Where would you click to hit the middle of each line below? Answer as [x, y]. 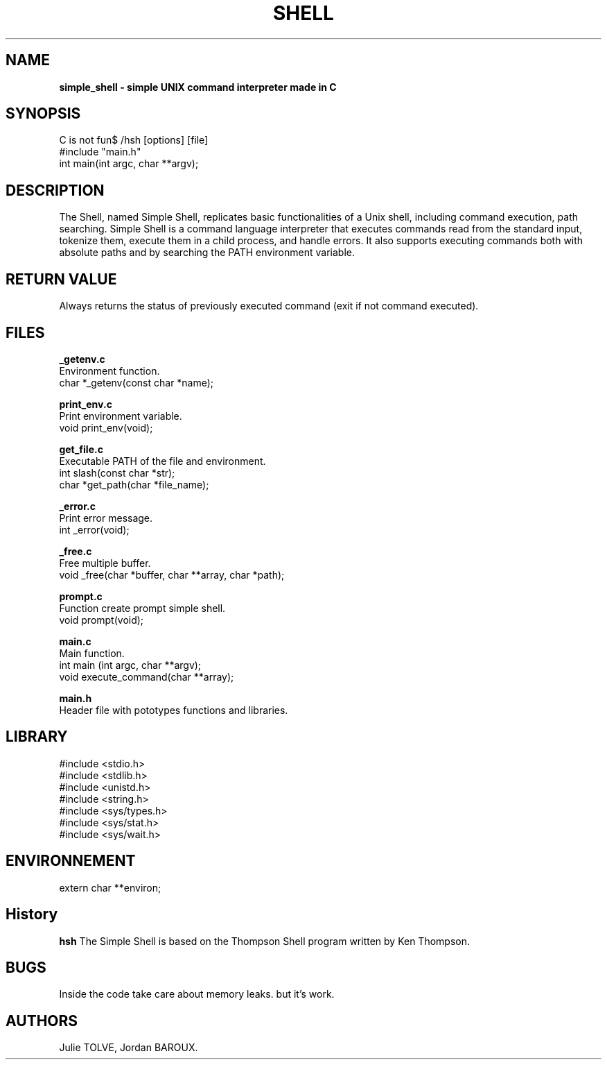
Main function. [92, 653]
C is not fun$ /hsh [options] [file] [134, 140]
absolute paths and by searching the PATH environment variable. [207, 253]
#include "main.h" [100, 152]
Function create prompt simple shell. [142, 608]
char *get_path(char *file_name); [134, 484]
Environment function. [109, 370]
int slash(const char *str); [117, 472]
